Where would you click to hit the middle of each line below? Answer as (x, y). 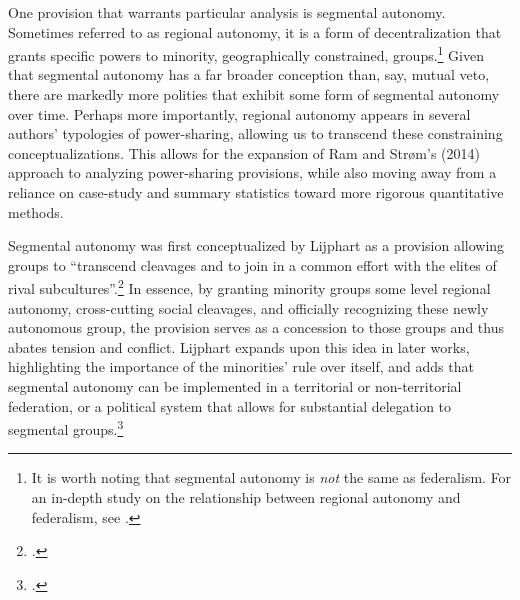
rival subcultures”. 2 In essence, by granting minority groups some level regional (249, 287)
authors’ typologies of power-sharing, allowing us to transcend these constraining (255, 133)
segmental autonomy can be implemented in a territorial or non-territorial (235, 386)
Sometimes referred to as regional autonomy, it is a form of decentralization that (255, 31)
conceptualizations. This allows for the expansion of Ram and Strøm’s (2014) (244, 152)
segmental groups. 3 (66, 427)
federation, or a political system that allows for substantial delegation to (230, 405)
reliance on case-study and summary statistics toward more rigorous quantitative (256, 192)
